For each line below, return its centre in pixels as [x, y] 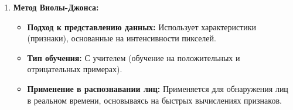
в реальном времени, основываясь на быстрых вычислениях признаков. [154, 100]
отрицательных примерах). [75, 69]
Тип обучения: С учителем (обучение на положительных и [134, 57]
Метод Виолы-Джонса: [56, 7]
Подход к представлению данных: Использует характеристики [142, 26]
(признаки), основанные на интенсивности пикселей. [122, 38]
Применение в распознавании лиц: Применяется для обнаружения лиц [158, 88]
